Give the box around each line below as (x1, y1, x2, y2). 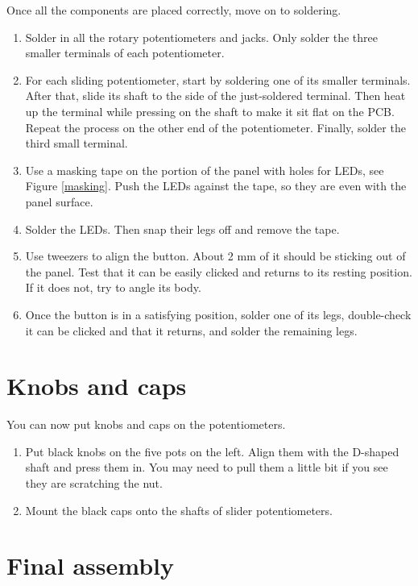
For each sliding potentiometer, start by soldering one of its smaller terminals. (25, 71, 411, 88)
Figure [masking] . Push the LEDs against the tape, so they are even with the (25, 177, 407, 194)
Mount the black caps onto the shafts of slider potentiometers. (25, 501, 333, 518)
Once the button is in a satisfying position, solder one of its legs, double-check (25, 305, 412, 322)
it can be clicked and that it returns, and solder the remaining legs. (25, 322, 358, 339)
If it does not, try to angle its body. (25, 279, 201, 296)
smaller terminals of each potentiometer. (25, 44, 225, 61)
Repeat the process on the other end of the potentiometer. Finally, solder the (25, 118, 406, 135)
